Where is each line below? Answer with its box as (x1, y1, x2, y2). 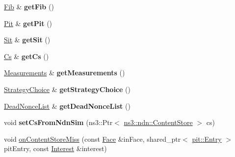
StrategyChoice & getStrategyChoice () (4, 84, 131, 94)
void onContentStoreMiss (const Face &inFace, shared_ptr (4, 133, 181, 144)
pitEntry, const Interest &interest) (4, 143, 107, 154)
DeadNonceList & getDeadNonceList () (4, 100, 131, 111)
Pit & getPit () (4, 18, 52, 28)
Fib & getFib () (4, 1, 54, 11)
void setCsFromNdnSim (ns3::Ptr (4, 117, 113, 127)
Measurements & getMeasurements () (4, 67, 125, 78)
